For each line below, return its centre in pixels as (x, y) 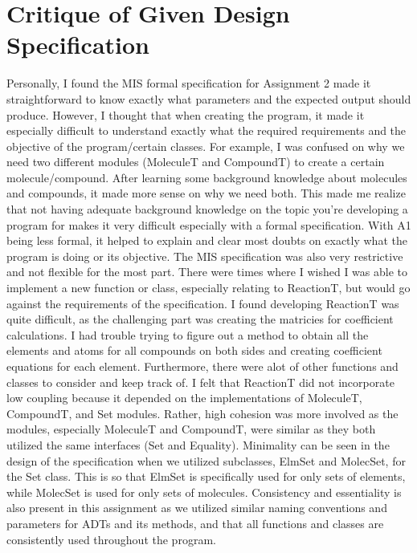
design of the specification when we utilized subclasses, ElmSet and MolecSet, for (206, 460)
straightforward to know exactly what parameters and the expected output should (209, 98)
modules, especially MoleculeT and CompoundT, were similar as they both (191, 429)
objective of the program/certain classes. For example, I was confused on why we (206, 146)
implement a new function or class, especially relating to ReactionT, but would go (208, 288)
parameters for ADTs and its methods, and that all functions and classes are (195, 523)
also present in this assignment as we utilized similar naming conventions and (197, 508)
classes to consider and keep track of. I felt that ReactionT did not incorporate (200, 382)
